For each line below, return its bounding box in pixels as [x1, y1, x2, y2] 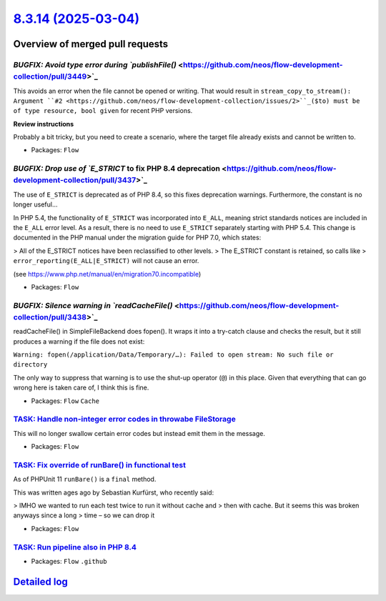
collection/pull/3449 [13, 71, 87, 81]
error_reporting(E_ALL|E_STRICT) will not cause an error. [13, 257, 199, 265]
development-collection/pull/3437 [13, 175, 137, 185]
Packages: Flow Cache [31, 397, 100, 405]
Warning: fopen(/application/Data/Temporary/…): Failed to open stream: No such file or [13, 351, 334, 359]
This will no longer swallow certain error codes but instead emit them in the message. [13, 429, 266, 437]
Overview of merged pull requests [13, 38, 169, 50]
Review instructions [13, 119, 74, 128]
